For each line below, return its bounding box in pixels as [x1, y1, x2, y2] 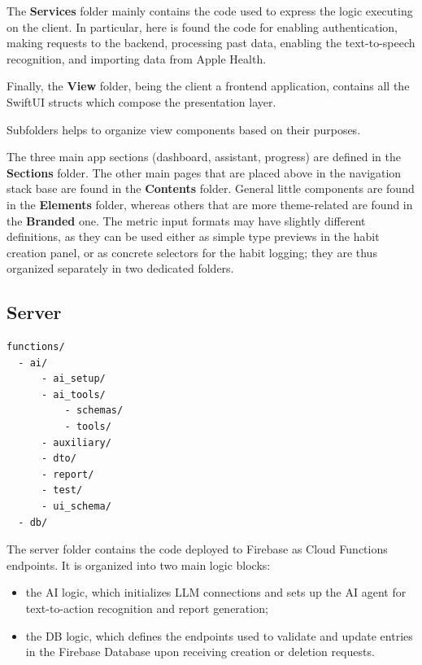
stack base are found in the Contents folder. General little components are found [7, 180, 415, 197]
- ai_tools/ [41, 388, 106, 400]
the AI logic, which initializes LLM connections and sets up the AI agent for [25, 584, 407, 601]
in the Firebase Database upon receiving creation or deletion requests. [25, 643, 375, 660]
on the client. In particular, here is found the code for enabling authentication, [7, 18, 398, 35]
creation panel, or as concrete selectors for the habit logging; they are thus [7, 243, 377, 260]
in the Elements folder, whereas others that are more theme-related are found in [7, 195, 413, 212]
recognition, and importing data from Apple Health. [7, 50, 267, 67]
